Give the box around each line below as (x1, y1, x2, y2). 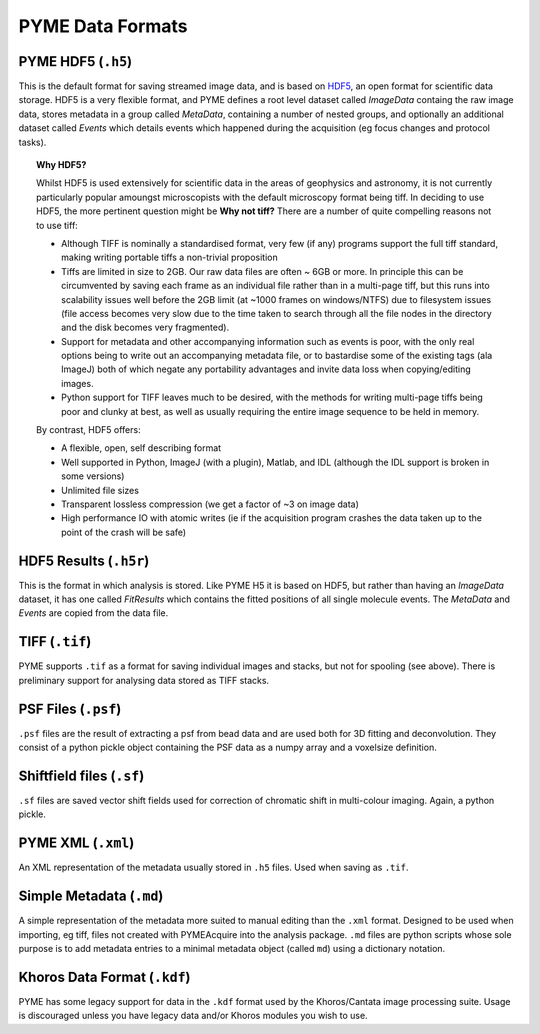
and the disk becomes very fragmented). (61, 321, 230, 334)
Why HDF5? (36, 159, 87, 171)
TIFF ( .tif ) (18, 633, 92, 650)
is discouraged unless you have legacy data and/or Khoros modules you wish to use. (18, 1010, 369, 1022)
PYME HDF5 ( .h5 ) (18, 53, 133, 70)
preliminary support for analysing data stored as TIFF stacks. (18, 674, 270, 686)
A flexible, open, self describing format (61, 442, 222, 454)
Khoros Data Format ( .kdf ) (18, 968, 191, 985)
